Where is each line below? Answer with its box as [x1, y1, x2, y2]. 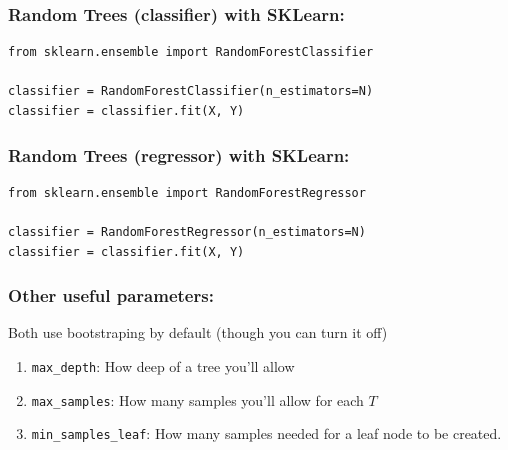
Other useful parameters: [8, 283, 214, 308]
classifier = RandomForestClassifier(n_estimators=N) [8, 84, 374, 99]
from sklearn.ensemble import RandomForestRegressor [8, 185, 366, 200]
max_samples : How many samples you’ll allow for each [31, 389, 364, 410]
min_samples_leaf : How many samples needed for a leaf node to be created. [31, 423, 502, 444]
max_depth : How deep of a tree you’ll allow [31, 356, 295, 376]
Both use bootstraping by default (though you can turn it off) [8, 322, 388, 343]
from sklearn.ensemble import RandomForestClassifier [8, 45, 374, 60]
